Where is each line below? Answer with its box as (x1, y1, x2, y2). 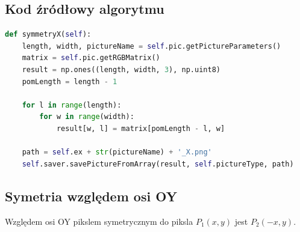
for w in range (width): (39, 112, 134, 121)
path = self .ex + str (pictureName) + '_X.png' (22, 148, 212, 157)
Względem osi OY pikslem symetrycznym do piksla (5, 215, 193, 227)
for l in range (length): (22, 100, 122, 109)
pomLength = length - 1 (22, 77, 117, 86)
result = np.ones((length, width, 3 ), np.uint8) (22, 65, 220, 74)
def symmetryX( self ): (5, 30, 92, 39)
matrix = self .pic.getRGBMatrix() (22, 53, 160, 63)
